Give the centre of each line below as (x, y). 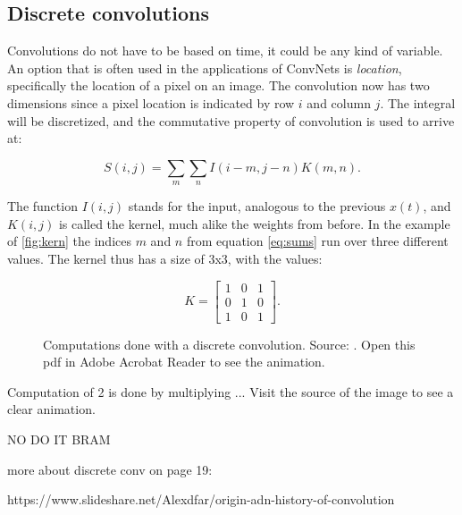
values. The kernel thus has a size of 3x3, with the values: (165, 258)
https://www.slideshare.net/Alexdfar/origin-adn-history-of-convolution (201, 499)
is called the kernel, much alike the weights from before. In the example (254, 223)
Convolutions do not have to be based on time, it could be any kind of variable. (225, 51)
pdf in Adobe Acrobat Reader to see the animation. (184, 362)
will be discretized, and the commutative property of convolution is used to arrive (231, 120)
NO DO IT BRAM (59, 439)
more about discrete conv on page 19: (110, 469)
